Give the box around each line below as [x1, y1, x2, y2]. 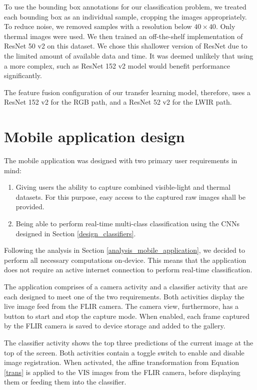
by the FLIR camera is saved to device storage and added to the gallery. [4, 320, 225, 331]
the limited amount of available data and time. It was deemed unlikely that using [4, 50, 253, 61]
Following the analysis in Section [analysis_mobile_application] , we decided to [4, 245, 245, 255]
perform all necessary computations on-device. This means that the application [4, 254, 246, 265]
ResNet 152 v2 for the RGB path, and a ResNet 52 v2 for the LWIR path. [4, 97, 232, 107]
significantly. [4, 70, 42, 81]
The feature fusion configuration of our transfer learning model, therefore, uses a [4, 87, 250, 97]
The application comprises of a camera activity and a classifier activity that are [4, 281, 247, 291]
